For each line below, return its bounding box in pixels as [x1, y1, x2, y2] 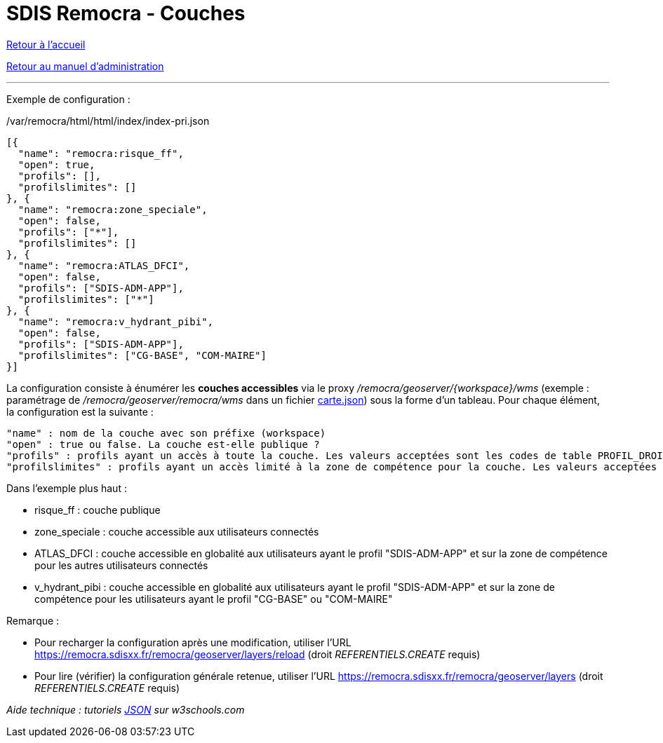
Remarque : [6, 614, 60, 627]
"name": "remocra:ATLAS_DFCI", [18, 259, 190, 271]
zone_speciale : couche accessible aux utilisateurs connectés [34, 525, 319, 538]
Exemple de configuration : [6, 93, 130, 105]
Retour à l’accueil [6, 38, 86, 50]
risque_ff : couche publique [34, 503, 161, 516]
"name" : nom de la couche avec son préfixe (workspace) [6, 427, 326, 439]
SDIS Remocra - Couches [6, 1, 246, 25]
